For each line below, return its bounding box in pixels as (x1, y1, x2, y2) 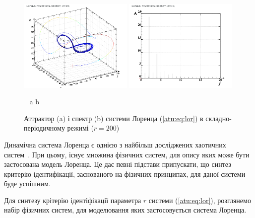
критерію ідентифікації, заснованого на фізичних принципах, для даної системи (4, 168, 246, 179)
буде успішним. (4, 178, 51, 189)
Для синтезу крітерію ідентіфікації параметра (4, 195, 141, 205)
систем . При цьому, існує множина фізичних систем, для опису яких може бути (4, 149, 250, 159)
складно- (205, 113, 232, 123)
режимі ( (67, 123, 94, 133)
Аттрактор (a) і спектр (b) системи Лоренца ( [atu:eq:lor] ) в (24, 113, 203, 123)
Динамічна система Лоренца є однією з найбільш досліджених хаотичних (4, 139, 226, 149)
